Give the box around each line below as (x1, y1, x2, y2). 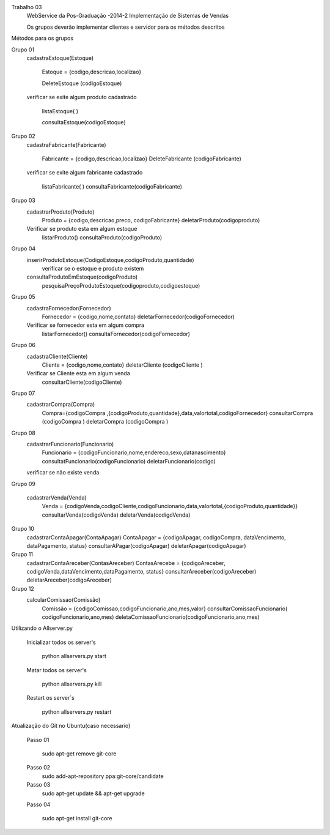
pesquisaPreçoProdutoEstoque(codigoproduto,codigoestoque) (42, 282, 200, 289)
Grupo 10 (11, 525, 35, 533)
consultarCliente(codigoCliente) (42, 378, 122, 386)
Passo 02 (26, 764, 51, 771)
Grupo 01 (11, 46, 35, 53)
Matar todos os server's (26, 666, 87, 673)
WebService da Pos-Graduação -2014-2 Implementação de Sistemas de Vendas (26, 12, 229, 20)
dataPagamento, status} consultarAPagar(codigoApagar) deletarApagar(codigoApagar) (26, 542, 247, 549)
